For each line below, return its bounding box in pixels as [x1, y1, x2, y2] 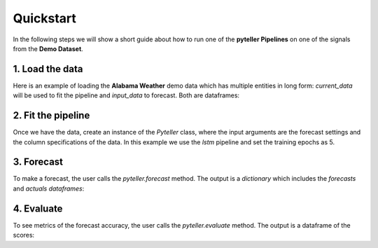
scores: [13, 231, 35, 240]
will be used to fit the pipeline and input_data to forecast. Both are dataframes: [13, 91, 240, 99]
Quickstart [13, 11, 77, 26]
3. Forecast [13, 156, 63, 168]
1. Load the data [13, 63, 83, 75]
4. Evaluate [13, 202, 63, 214]
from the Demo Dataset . [13, 44, 83, 53]
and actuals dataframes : [13, 184, 85, 193]
